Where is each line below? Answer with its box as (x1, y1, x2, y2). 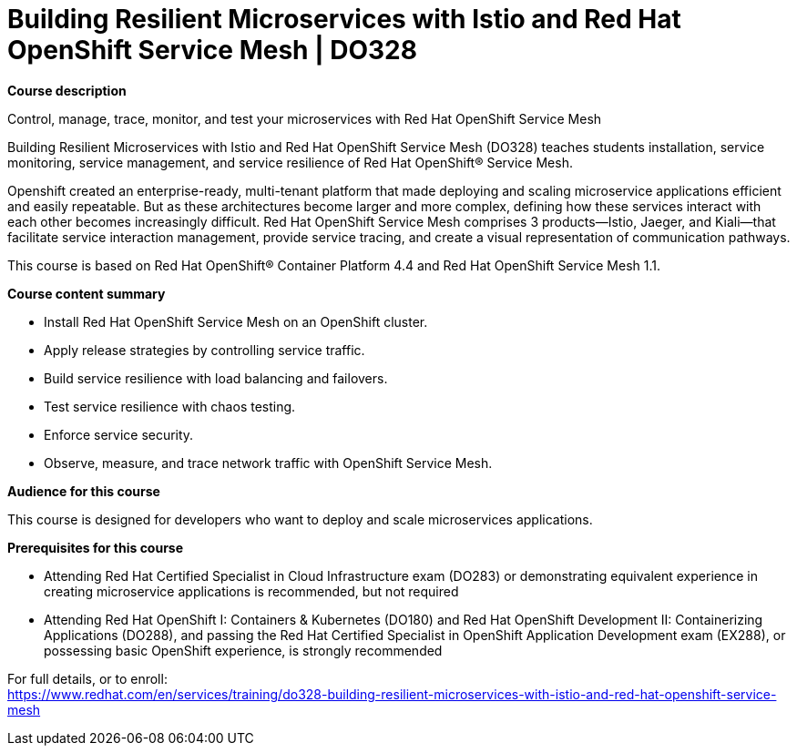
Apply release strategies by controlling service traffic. (44, 341, 365, 358)
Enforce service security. (44, 426, 194, 443)
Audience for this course (7, 483, 160, 499)
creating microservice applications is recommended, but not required (44, 583, 459, 599)
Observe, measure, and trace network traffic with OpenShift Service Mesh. (44, 454, 493, 471)
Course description (7, 82, 127, 98)
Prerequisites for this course (7, 539, 184, 555)
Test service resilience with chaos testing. (44, 398, 296, 414)
